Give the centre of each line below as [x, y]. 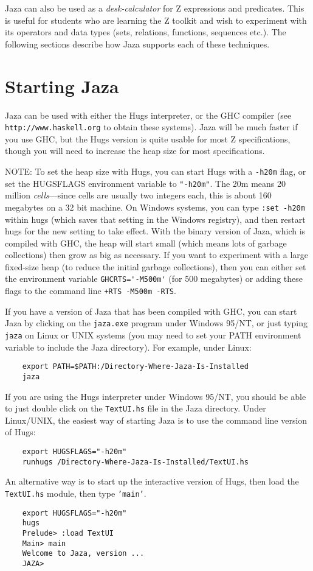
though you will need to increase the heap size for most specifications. [135, 151]
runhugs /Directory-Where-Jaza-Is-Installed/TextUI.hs [135, 462]
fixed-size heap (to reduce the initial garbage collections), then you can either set [156, 266]
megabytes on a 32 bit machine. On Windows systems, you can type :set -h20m [155, 207]
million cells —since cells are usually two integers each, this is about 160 [138, 195]
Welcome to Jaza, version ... [83, 554]
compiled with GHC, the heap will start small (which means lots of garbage [146, 243]
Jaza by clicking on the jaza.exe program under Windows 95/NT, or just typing [156, 323]
